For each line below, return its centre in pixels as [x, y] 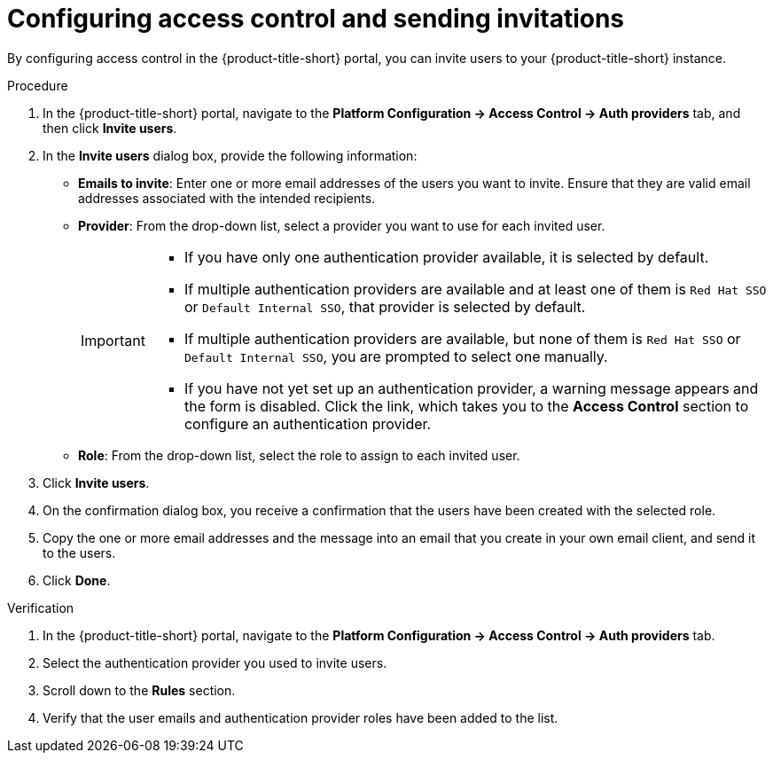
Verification [41, 607]
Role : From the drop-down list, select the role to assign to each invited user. [299, 455]
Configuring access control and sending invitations [316, 19]
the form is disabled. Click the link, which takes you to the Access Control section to [466, 406]
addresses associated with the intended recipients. [227, 198]
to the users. [79, 552]
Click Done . [77, 580]
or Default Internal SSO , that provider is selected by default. [385, 306]
